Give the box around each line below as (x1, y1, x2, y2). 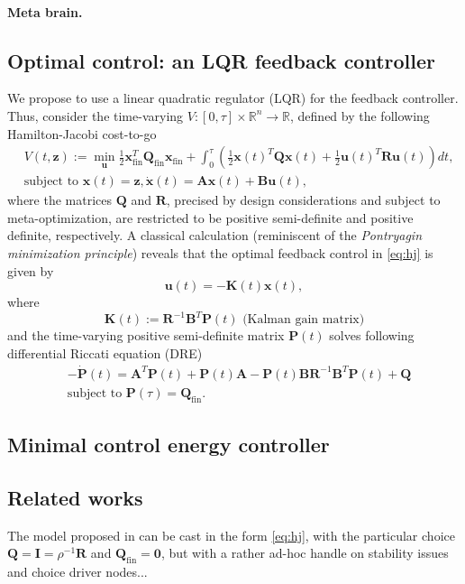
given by (7, 261, 54, 280)
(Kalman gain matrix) (242, 313, 365, 327)
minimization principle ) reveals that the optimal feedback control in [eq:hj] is (7, 244, 433, 263)
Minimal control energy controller (7, 430, 330, 458)
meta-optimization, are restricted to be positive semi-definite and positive (7, 208, 414, 227)
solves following (329, 326, 415, 345)
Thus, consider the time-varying (7, 106, 184, 125)
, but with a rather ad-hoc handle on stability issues (160, 543, 449, 562)
